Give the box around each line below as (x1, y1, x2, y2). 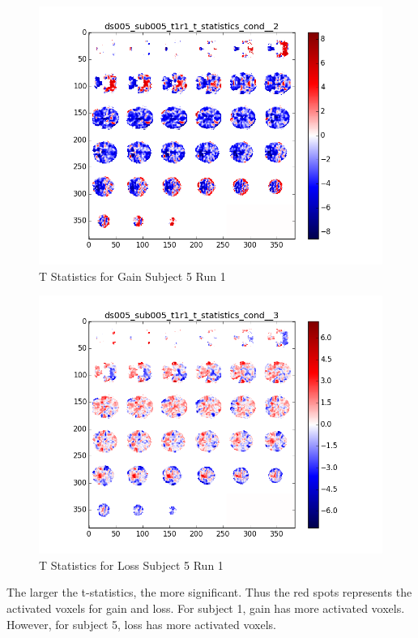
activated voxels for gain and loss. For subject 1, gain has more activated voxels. (6, 599, 405, 616)
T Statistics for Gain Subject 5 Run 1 (39, 267, 226, 284)
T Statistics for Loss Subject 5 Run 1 (39, 556, 224, 573)
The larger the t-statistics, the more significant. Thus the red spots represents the (6, 584, 412, 601)
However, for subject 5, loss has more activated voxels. (6, 615, 276, 632)
